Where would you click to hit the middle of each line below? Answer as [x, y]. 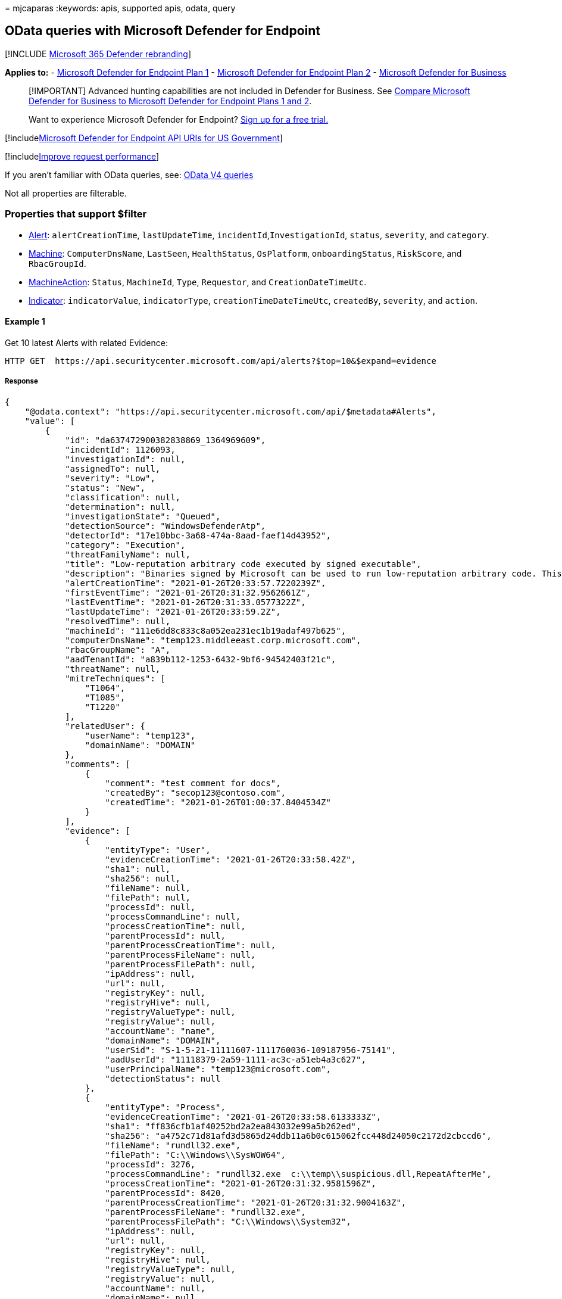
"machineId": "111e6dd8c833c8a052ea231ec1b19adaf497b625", [206, 630]
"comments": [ [98, 764]
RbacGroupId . [57, 263]
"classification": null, [123, 497]
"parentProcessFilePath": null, [180, 964]
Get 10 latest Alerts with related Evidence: [86, 342]
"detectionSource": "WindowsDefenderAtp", [166, 526]
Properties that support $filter [76, 214]
